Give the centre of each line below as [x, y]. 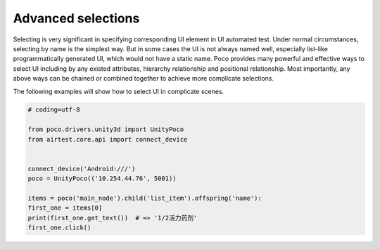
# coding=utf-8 [54, 110]
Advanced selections [76, 18]
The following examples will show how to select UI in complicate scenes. [119, 91]
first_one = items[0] [65, 208]
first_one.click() [59, 228]
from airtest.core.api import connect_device [108, 139]
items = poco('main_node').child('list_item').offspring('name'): [145, 198]
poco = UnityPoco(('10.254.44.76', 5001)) [102, 179]
